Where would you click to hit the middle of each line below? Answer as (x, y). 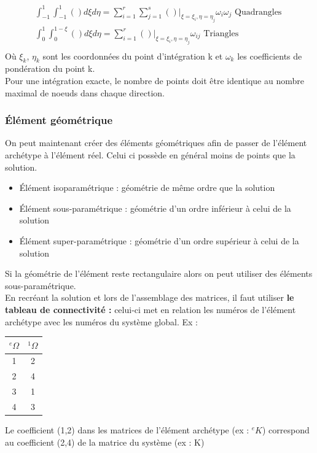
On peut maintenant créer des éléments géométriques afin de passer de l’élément (156, 143)
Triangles (221, 33)
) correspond (286, 430)
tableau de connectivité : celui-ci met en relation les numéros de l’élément (151, 309)
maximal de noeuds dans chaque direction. (85, 92)
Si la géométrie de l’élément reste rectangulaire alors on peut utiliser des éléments (159, 273)
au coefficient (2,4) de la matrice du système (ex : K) (105, 442)
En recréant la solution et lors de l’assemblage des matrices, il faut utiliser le (150, 297)
